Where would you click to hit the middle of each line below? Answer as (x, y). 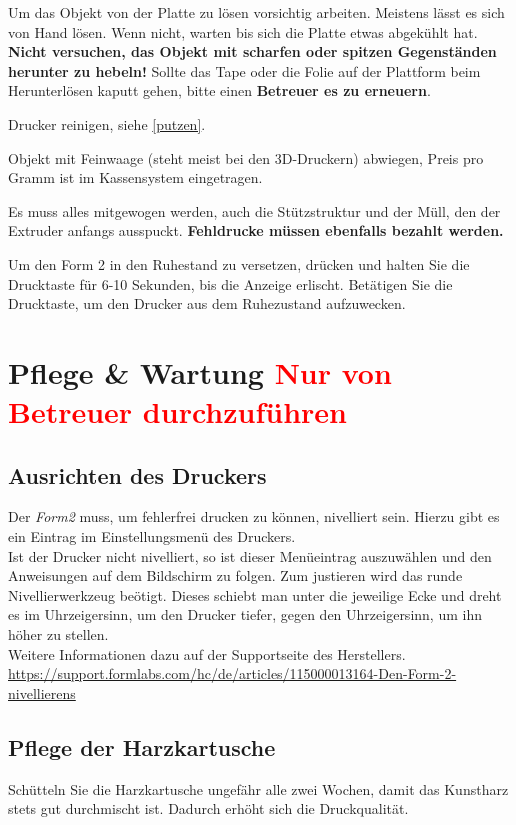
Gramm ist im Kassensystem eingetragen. (135, 177)
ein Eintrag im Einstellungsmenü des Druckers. (152, 536)
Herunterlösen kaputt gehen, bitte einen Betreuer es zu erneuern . (219, 90)
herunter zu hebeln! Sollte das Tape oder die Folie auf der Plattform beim (244, 70)
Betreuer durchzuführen (177, 411)
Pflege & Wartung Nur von (200, 371)
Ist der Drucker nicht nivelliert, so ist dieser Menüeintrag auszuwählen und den (250, 555)
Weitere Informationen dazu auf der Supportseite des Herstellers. (207, 653)
